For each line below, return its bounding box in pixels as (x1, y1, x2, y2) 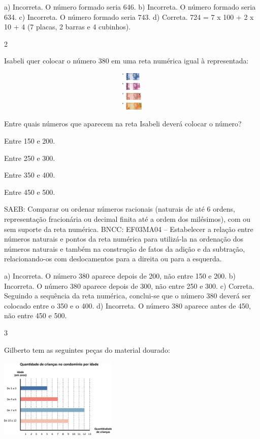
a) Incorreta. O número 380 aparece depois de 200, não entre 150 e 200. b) (4, 271, 236, 281)
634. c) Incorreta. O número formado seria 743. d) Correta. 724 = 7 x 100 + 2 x (4, 11, 254, 22)
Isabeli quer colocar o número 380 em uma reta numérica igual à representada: (4, 55, 249, 66)
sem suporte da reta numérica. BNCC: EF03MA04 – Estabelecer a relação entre (4, 223, 253, 234)
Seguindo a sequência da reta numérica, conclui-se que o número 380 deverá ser (4, 290, 251, 301)
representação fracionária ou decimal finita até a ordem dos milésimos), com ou (4, 214, 251, 224)
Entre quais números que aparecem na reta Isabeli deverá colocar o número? (4, 118, 242, 129)
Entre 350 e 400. (4, 170, 55, 180)
